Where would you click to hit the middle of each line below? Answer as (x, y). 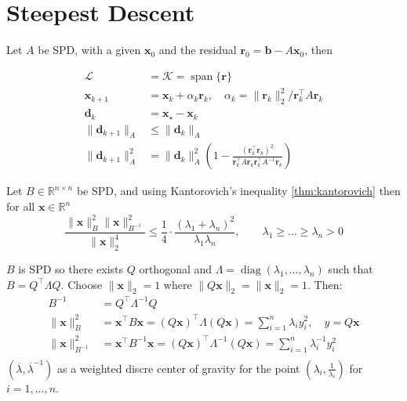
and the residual (198, 50)
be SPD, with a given (89, 50)
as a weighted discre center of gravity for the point (179, 368)
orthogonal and (176, 269)
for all (21, 206)
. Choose (82, 284)
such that (351, 269)
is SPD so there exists (71, 269)
